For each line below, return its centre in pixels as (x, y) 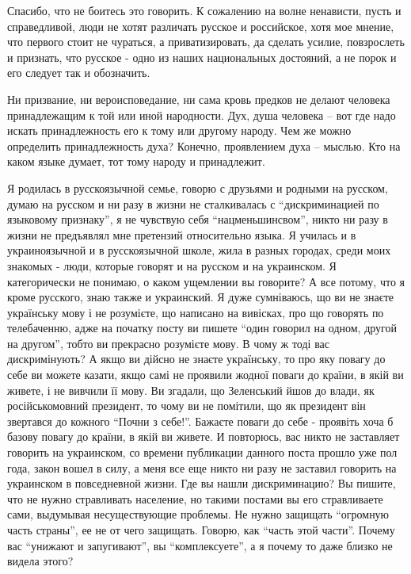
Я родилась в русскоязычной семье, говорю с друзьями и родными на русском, (198, 188)
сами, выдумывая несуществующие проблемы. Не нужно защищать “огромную (198, 514)
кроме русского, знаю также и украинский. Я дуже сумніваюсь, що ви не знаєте (201, 297)
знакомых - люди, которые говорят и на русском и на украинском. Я (172, 265)
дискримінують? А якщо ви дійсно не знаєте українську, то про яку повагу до (196, 359)
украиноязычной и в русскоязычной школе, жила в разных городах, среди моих (199, 250)
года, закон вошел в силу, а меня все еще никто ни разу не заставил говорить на (202, 467)
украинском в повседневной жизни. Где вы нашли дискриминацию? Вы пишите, (202, 483)
